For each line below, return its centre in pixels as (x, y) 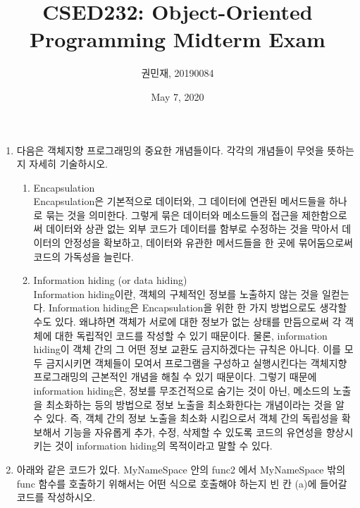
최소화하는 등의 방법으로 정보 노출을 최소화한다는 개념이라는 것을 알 (195, 404)
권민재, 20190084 (178, 73)
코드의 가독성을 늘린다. (83, 256)
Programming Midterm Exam (178, 39)
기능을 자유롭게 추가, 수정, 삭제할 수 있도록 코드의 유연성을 (193, 432)
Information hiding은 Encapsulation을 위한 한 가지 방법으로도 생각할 (198, 308)
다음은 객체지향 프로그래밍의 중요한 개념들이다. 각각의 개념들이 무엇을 (170, 150)
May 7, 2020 (178, 96)
